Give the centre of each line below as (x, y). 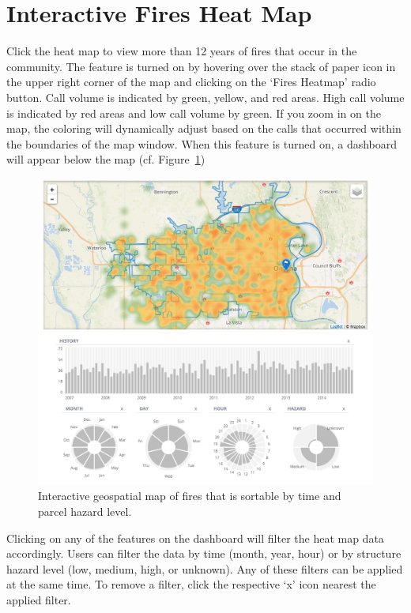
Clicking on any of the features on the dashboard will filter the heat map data (195, 538)
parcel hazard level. (85, 511)
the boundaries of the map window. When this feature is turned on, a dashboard (202, 143)
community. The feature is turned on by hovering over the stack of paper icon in (201, 66)
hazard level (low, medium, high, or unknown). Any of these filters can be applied (205, 568)
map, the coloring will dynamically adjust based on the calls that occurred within (204, 128)
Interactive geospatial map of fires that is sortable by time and (190, 496)
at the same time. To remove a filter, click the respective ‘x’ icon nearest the (191, 584)
